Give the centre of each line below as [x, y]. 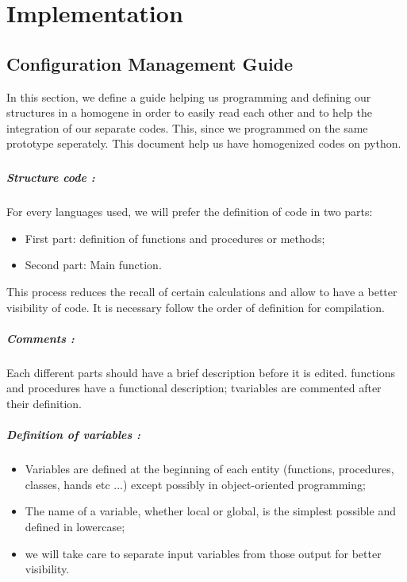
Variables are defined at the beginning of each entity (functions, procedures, [209, 469]
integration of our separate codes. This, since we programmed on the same [187, 127]
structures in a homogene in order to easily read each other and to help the [189, 112]
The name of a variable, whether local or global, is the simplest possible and [210, 511]
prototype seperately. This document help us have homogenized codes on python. [204, 143]
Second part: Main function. [93, 265]
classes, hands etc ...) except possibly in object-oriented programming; [195, 484]
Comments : [40, 338]
